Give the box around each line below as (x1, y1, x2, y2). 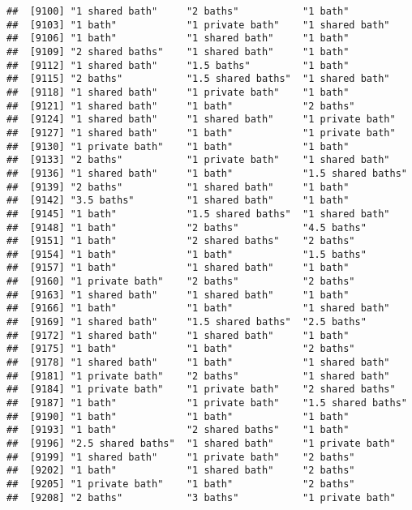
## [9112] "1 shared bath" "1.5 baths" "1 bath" (6, 59, 350, 71)
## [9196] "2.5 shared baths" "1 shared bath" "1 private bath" (6, 438, 396, 449)
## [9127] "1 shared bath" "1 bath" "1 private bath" (6, 126, 396, 139)
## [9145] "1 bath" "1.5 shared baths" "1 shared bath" (6, 208, 390, 220)
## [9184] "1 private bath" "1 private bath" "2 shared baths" (6, 384, 396, 396)
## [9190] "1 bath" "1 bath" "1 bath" (6, 410, 350, 422)
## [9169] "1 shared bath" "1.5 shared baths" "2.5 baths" (6, 316, 367, 328)
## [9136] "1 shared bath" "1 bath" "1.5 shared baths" (6, 167, 407, 179)
